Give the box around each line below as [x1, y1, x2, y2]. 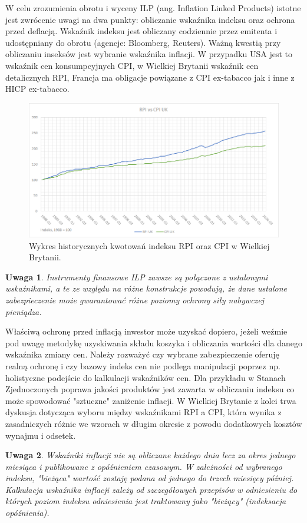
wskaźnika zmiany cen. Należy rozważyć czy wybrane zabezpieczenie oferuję [5, 348, 279, 360]
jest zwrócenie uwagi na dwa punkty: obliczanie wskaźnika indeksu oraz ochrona [5, 13, 295, 25]
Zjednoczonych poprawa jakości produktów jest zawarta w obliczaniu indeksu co [5, 383, 295, 395]
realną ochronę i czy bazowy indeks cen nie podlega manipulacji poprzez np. [5, 359, 280, 372]
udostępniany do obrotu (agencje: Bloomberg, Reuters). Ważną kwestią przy [5, 36, 281, 48]
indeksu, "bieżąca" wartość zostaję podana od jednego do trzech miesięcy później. [5, 472, 294, 484]
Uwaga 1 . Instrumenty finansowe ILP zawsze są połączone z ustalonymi [5, 270, 268, 283]
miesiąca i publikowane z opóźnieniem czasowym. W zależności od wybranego [5, 460, 282, 472]
